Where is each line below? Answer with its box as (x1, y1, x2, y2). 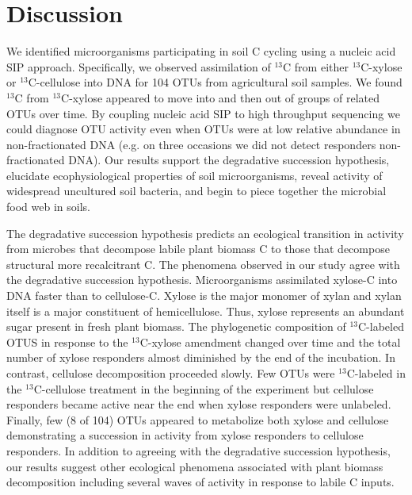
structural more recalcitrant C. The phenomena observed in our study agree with (6, 255, 400, 272)
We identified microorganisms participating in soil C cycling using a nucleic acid (6, 43, 396, 59)
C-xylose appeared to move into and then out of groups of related (61, 89, 380, 106)
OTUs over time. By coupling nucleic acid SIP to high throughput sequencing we (6, 105, 400, 121)
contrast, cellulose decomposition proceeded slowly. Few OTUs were (6, 365, 335, 381)
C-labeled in (346, 365, 406, 381)
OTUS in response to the (6, 333, 128, 350)
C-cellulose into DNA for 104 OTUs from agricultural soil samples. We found (28, 74, 402, 90)
